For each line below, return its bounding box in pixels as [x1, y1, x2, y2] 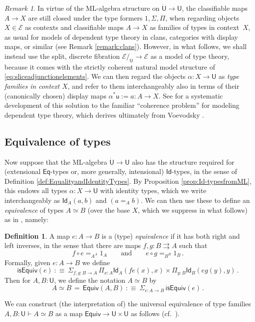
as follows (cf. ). [130, 308, 180, 318]
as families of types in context [150, 22, 239, 32]
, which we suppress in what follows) [138, 204, 248, 215]
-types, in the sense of [171, 166, 237, 176]
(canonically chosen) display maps [4, 90, 106, 100]
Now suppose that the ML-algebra [4, 156, 107, 167]
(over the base [87, 204, 130, 215]
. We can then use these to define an [140, 195, 250, 205]
